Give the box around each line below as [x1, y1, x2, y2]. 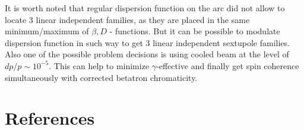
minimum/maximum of [5, 25, 89, 37]
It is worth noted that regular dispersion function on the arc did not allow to [5, 2, 285, 14]
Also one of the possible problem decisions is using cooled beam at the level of [5, 48, 289, 60]
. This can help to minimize [49, 59, 150, 71]
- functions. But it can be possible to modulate [109, 25, 280, 37]
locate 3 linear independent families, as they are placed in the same [5, 13, 250, 25]
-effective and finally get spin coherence [156, 59, 299, 71]
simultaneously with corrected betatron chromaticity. [5, 71, 198, 83]
